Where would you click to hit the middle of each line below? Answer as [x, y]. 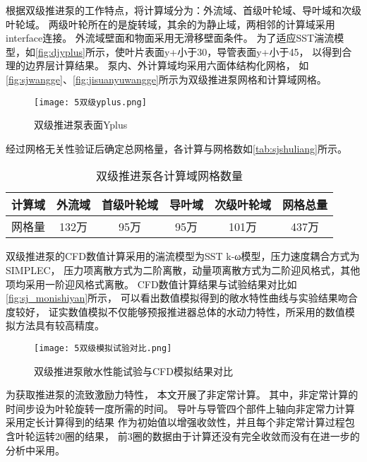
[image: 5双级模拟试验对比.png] [103, 348]
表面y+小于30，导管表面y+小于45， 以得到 [243, 51]
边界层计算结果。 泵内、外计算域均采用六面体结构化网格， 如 [167, 65]
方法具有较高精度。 [60, 325]
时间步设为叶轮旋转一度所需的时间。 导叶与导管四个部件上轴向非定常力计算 [180, 408]
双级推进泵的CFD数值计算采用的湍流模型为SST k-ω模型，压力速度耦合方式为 [183, 256]
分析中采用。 [35, 450]
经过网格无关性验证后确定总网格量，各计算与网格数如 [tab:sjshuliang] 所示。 [176, 148]
